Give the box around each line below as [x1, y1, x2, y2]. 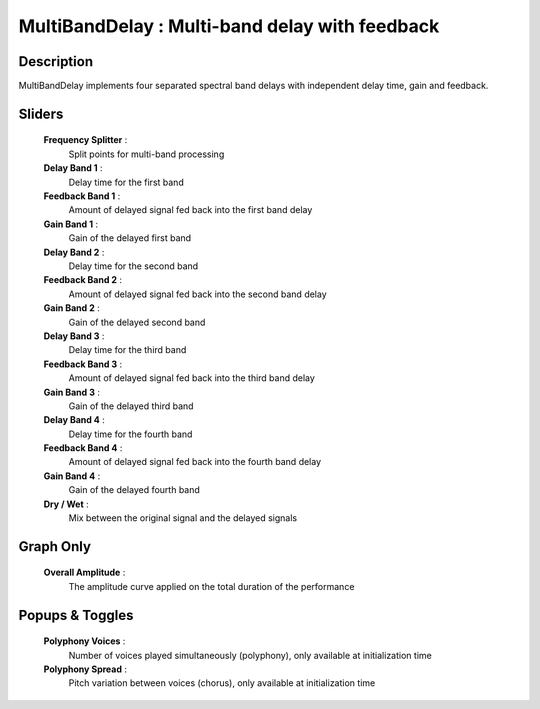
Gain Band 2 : [43, 302, 100, 314]
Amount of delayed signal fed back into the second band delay [68, 288, 327, 300]
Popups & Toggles [18, 606, 134, 624]
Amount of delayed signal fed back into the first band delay [68, 204, 313, 216]
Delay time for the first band [68, 176, 184, 188]
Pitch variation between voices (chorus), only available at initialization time [68, 677, 376, 689]
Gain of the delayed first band [68, 232, 192, 244]
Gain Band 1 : [43, 218, 99, 230]
